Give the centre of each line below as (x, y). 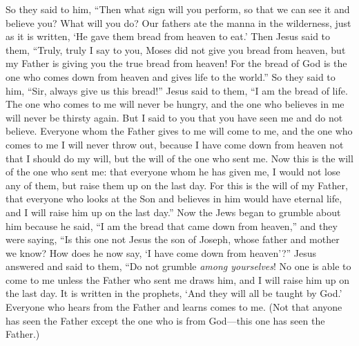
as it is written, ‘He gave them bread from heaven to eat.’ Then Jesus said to (168, 36)
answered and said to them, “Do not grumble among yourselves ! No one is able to (178, 266)
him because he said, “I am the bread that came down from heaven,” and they (172, 225)
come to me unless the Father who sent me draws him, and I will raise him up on (178, 279)
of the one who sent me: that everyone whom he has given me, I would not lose (173, 172)
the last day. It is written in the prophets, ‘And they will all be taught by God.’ (174, 293)
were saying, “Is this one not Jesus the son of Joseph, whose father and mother (173, 239)
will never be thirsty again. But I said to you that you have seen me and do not (174, 117)
